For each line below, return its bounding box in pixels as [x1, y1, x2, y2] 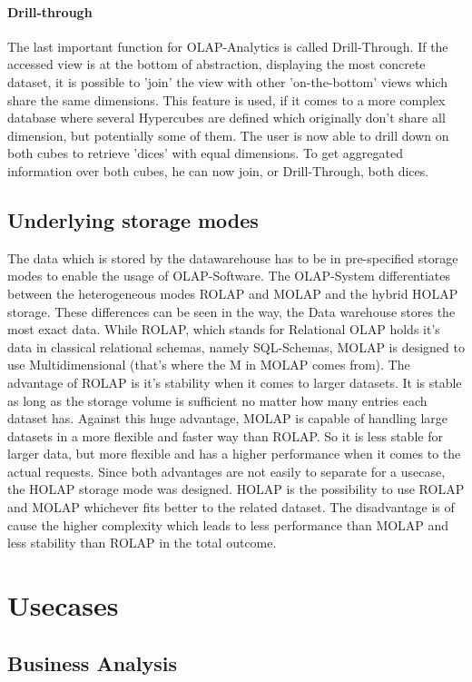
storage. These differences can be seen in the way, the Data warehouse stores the [7, 301, 456, 321]
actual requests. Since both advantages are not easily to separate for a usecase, [7, 461, 446, 480]
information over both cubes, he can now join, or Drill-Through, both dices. [7, 161, 429, 180]
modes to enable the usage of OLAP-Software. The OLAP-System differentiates [7, 266, 451, 285]
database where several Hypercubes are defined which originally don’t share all [7, 108, 446, 127]
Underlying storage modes [7, 205, 259, 233]
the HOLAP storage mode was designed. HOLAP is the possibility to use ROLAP [7, 479, 465, 499]
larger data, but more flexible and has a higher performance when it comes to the [7, 444, 461, 463]
